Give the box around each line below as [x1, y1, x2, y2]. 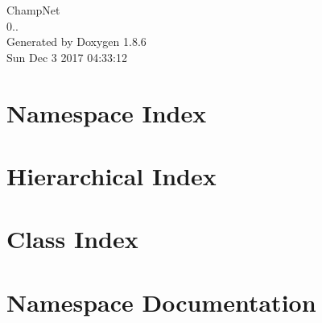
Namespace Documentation [6, 285, 316, 318]
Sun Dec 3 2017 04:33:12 [6, 48, 127, 65]
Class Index [6, 222, 138, 255]
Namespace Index [6, 96, 207, 129]
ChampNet [6, 2, 60, 18]
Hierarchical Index [6, 159, 217, 192]
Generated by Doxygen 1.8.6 [6, 33, 147, 50]
